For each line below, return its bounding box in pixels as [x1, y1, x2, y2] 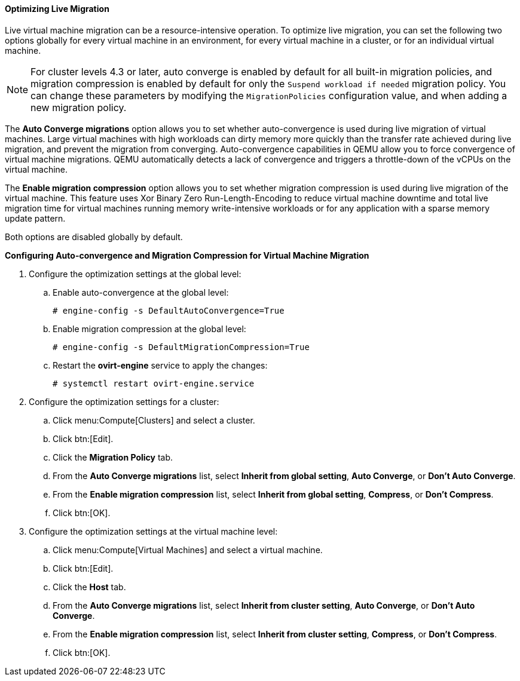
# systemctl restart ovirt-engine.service [53, 378, 255, 388]
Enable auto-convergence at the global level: [53, 287, 229, 297]
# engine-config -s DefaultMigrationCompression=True [53, 342, 310, 352]
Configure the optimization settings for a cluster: [29, 396, 219, 407]
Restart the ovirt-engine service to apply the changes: [53, 360, 268, 370]
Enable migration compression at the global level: [53, 323, 246, 334]
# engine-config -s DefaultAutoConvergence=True [53, 305, 285, 315]
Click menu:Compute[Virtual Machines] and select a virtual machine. [53, 544, 323, 555]
